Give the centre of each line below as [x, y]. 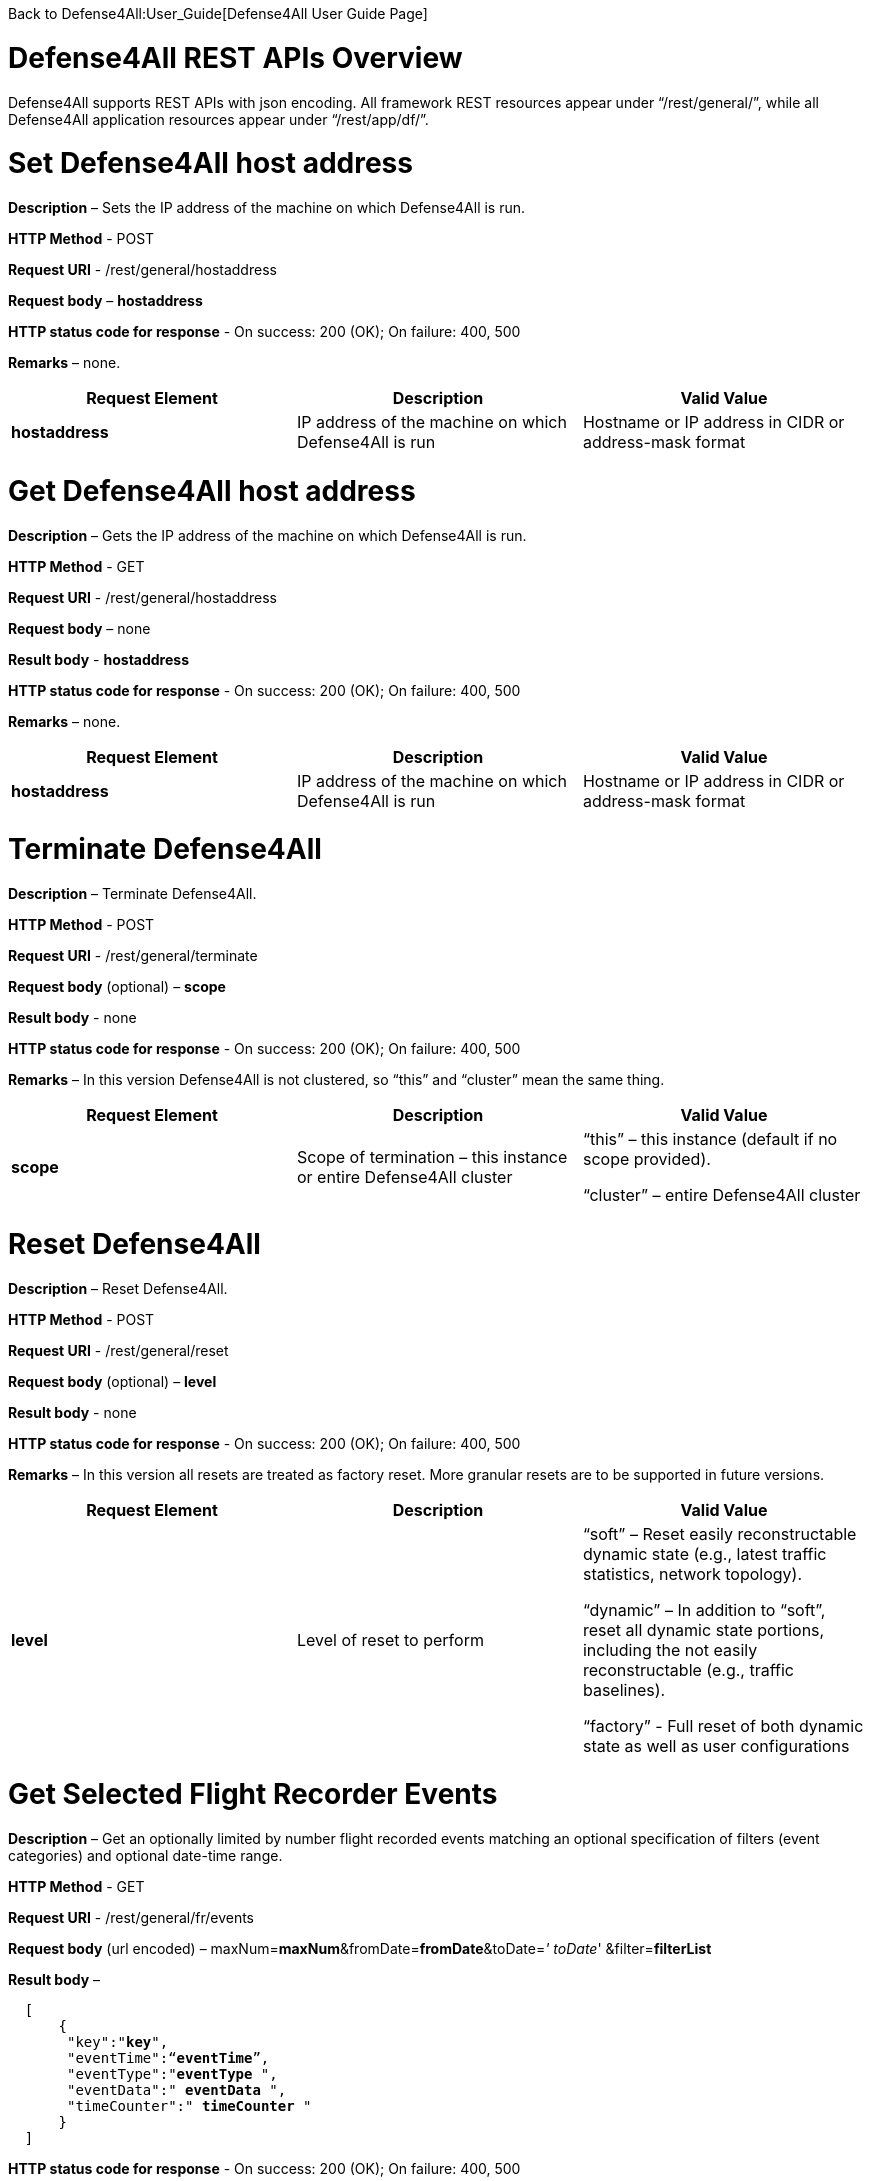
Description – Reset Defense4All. [118, 1288]
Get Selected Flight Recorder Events [253, 1794]
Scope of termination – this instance [432, 1157]
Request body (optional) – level [112, 1381]
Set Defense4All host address [210, 163]
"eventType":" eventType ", [172, 2074]
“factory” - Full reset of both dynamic [723, 1725]
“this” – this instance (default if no [710, 1139]
